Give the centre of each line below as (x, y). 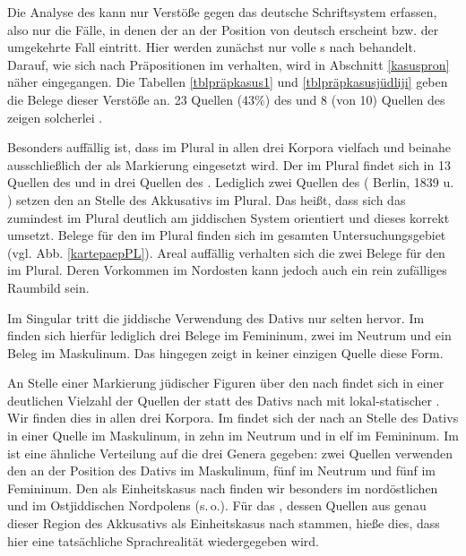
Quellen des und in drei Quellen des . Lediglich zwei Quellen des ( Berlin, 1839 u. (231, 182)
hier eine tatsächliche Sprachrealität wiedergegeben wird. (163, 540)
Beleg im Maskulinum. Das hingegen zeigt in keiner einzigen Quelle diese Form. (225, 352)
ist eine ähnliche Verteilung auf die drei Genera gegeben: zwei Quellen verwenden (230, 453)
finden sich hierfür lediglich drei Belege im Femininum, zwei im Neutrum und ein (229, 335)
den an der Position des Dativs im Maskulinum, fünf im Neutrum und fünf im (222, 470)
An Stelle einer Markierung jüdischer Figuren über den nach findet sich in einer (226, 383)
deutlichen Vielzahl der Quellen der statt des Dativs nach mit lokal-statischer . (224, 400)
